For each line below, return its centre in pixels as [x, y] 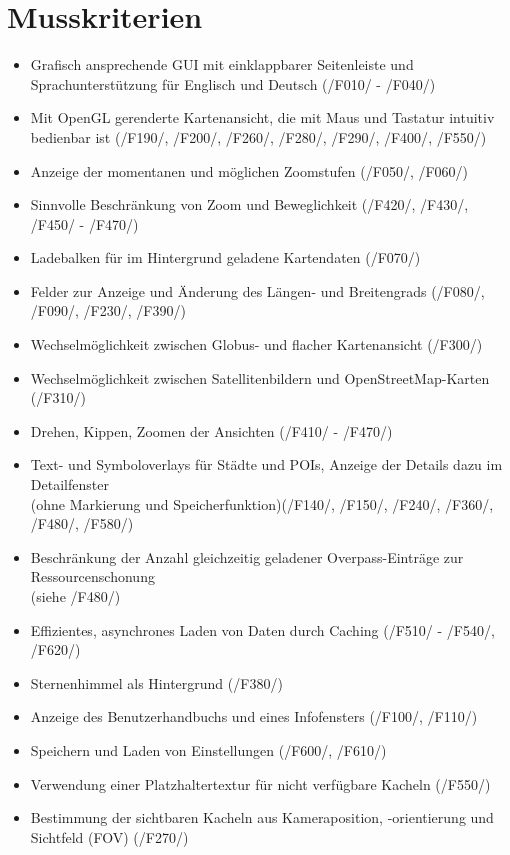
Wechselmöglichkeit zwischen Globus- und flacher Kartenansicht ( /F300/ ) [256, 344]
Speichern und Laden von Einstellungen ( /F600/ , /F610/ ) [208, 749]
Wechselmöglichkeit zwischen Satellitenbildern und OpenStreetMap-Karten [260, 377]
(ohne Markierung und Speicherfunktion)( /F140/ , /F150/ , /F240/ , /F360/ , [262, 503]
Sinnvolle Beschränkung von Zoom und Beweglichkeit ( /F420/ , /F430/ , [249, 204]
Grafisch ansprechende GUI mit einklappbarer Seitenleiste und [222, 64]
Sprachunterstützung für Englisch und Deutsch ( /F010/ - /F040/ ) [233, 83]
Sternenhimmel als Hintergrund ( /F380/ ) [156, 682]
